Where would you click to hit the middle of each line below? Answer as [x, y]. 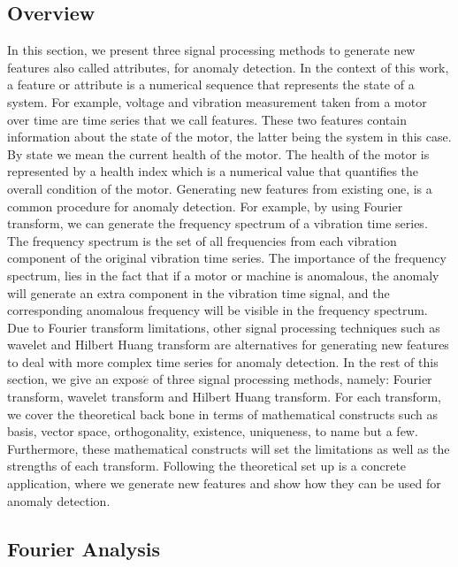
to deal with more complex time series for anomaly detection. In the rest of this [223, 361]
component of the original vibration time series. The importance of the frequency [227, 258]
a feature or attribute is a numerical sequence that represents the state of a [211, 84]
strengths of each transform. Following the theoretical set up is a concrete [207, 466]
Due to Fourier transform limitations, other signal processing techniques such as [224, 327]
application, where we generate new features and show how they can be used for [224, 483]
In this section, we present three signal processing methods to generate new [211, 50]
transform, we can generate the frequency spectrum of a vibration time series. [218, 223]
